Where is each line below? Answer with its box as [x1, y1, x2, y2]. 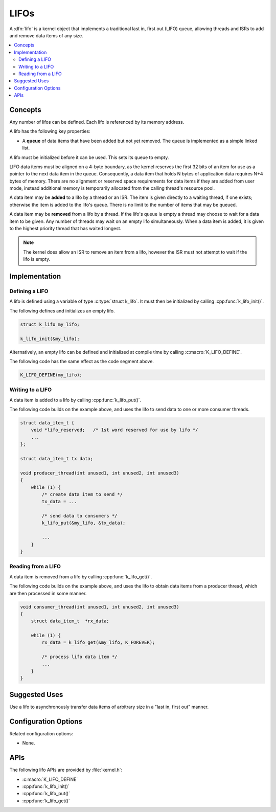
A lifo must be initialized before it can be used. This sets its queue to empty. [9, 154, 169, 161]
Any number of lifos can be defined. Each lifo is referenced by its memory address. [9, 119, 185, 125]
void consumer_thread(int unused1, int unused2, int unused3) [20, 604, 179, 610]
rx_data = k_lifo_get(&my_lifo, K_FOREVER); [41, 640, 155, 645]
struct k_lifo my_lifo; [20, 321, 80, 327]
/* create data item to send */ [41, 491, 123, 497]
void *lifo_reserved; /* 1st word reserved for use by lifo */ [31, 427, 198, 433]
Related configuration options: [9, 730, 74, 736]
